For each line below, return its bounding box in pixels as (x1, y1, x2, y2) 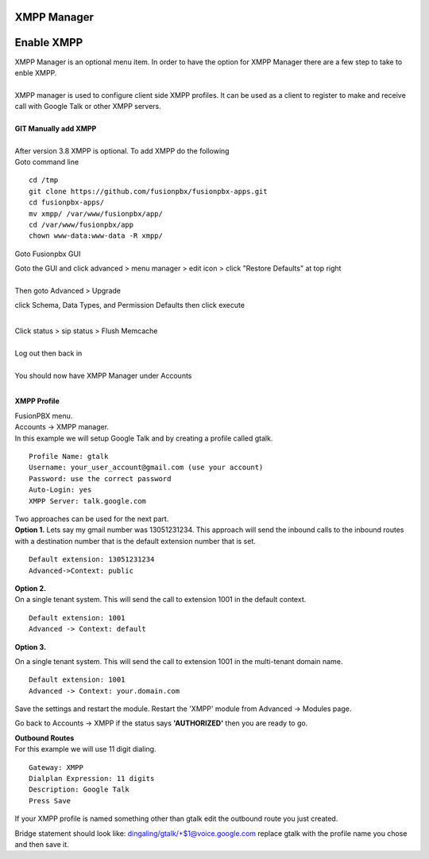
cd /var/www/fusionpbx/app (29, 220, 134, 229)
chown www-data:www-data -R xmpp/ (29, 231, 163, 240)
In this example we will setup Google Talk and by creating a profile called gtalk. (14, 433, 273, 443)
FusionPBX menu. (14, 410, 73, 421)
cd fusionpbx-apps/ (29, 198, 105, 207)
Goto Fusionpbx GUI (14, 249, 81, 258)
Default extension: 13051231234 (29, 555, 155, 564)
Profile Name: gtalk (29, 452, 109, 461)
